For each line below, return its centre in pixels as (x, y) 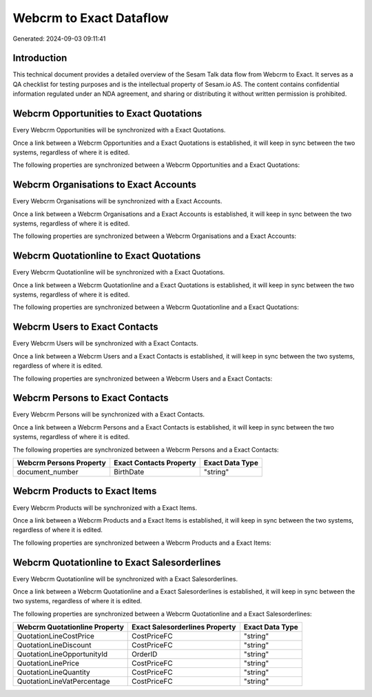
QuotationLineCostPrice (55, 636)
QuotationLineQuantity (53, 672)
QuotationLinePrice (48, 663)
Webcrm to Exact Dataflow (91, 18)
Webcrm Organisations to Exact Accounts (104, 185)
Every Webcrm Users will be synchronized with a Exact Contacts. (106, 343)
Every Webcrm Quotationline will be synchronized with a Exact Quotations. (119, 272)
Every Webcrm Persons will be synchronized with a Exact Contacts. (109, 414)
